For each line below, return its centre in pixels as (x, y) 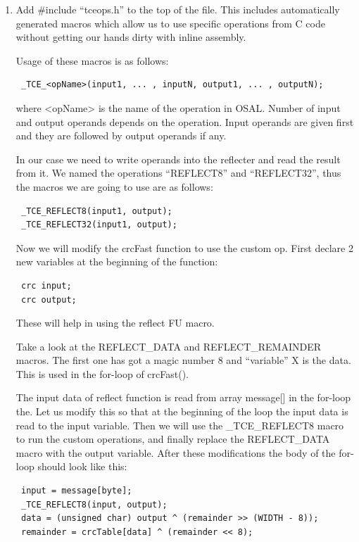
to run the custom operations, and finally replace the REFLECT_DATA (173, 439)
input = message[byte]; (76, 491)
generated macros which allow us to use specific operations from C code (170, 23)
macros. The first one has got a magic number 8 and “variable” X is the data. (183, 360)
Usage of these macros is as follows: (92, 60)
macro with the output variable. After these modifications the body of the (176, 452)
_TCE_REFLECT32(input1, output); (99, 225)
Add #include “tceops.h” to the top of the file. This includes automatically (178, 9)
